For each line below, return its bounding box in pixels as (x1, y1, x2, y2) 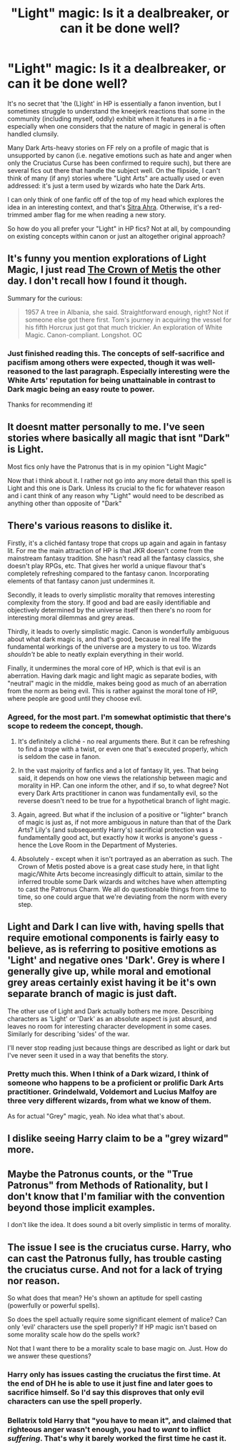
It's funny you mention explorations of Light (7, 252, 207, 265)
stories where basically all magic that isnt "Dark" (7, 432, 231, 445)
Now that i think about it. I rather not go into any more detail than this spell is (7, 476, 232, 485)
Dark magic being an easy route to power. (7, 384, 155, 394)
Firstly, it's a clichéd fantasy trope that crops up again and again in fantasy (7, 538, 227, 547)
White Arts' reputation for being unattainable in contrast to (7, 375, 216, 385)
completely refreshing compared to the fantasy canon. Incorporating (7, 569, 209, 577)
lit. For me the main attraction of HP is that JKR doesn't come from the (7, 546, 214, 555)
